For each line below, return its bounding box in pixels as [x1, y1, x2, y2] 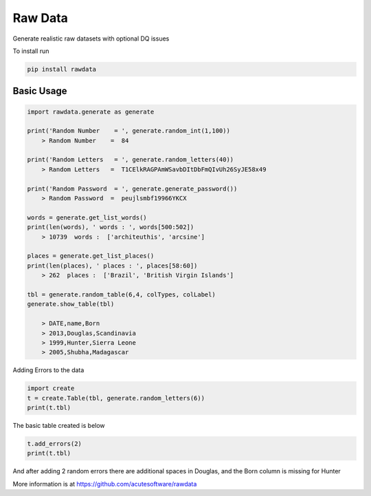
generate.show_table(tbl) [27, 300, 115, 308]
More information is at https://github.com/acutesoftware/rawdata [12, 479, 197, 488]
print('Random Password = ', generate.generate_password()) [27, 184, 238, 193]
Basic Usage [12, 85, 67, 97]
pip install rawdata [27, 65, 96, 73]
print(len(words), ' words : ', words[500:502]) [27, 224, 194, 231]
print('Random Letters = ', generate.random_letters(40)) [27, 155, 234, 164]
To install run [12, 47, 49, 55]
